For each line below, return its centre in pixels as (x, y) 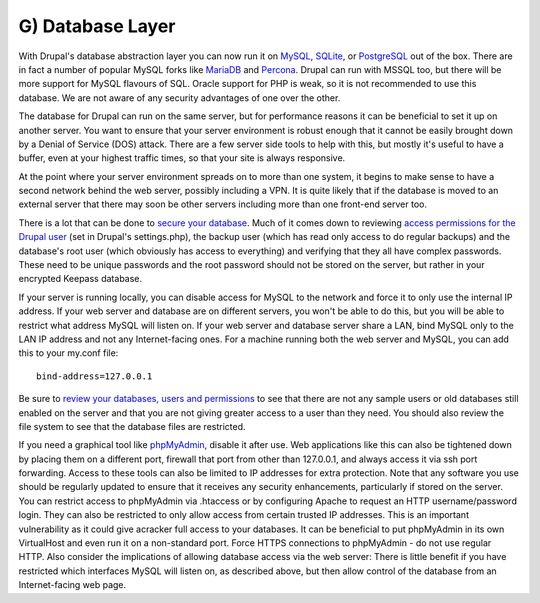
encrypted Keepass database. (80, 279)
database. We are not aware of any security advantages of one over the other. (179, 97)
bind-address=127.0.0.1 (94, 376)
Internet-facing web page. (72, 585)
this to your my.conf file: (68, 353)
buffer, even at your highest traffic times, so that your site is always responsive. (182, 158)
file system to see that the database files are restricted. (132, 426)
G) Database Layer (97, 26)
